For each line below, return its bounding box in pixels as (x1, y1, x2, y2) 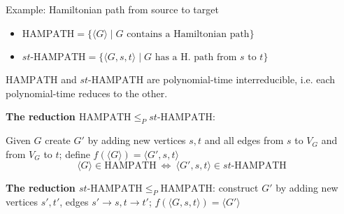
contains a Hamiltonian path (127, 29, 250, 39)
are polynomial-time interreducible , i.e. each (146, 72, 336, 87)
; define (59, 146, 90, 161)
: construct (213, 180, 259, 195)
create (45, 133, 71, 148)
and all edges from (204, 133, 284, 148)
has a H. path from (155, 52, 237, 62)
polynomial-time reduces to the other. (6, 85, 168, 100)
